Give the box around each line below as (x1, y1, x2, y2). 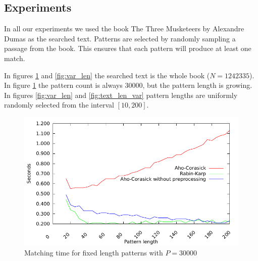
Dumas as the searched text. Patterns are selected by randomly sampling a (4, 33, 236, 43)
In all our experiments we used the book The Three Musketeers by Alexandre (4, 23, 244, 34)
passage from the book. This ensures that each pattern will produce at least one (4, 43, 251, 54)
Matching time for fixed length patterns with (24, 247, 163, 257)
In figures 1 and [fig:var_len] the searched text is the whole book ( (4, 70, 210, 80)
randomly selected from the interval (4, 99, 114, 110)
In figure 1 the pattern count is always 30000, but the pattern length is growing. (4, 80, 252, 90)
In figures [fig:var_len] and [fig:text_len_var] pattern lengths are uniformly (4, 89, 238, 100)
